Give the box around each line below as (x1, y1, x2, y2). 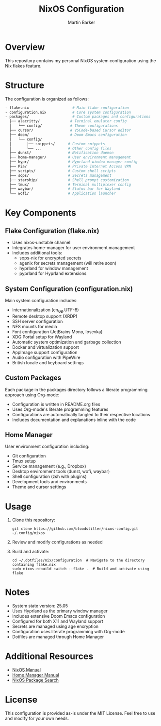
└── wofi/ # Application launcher (9, 191, 116, 196)
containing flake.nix (12, 562, 56, 567)
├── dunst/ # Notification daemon (9, 151, 114, 155)
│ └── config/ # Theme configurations (9, 123, 118, 128)
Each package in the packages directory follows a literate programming (5, 387, 148, 392)
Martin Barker (67, 19, 96, 25)
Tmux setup (12, 458, 36, 464)
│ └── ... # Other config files (9, 146, 112, 151)
